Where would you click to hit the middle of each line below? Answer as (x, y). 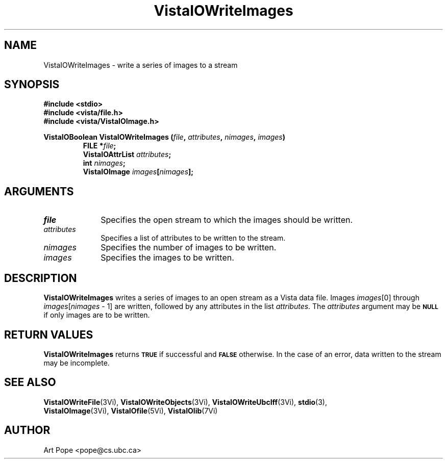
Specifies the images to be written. (167, 258)
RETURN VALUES (49, 335)
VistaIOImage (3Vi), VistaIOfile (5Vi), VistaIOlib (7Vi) (131, 410)
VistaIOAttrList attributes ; (127, 155)
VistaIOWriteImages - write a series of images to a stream (141, 65)
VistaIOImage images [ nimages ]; (138, 172)
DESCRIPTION (41, 278)
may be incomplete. (77, 363)
